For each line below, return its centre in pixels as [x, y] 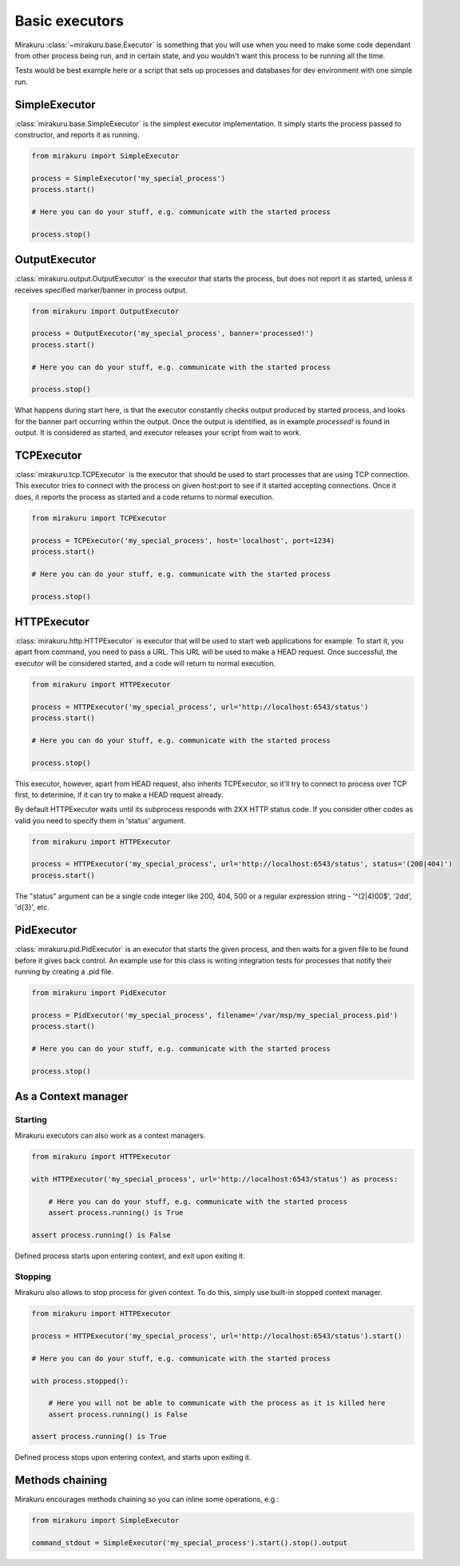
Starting [31, 1119]
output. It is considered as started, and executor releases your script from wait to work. [158, 432]
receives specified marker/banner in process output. [101, 290]
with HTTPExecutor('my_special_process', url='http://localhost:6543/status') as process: [215, 1179]
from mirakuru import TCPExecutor [99, 518]
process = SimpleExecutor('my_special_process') [129, 178]
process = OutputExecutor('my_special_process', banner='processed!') [173, 333]
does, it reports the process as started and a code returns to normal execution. [145, 496]
